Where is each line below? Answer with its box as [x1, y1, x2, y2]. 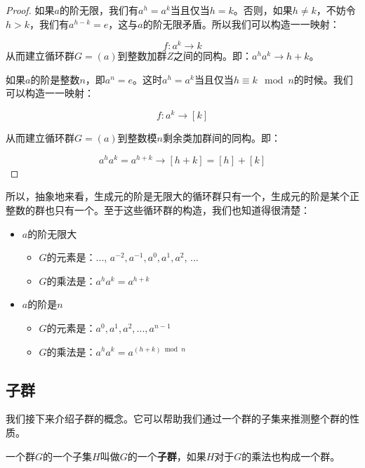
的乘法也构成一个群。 [241, 448, 340, 463]
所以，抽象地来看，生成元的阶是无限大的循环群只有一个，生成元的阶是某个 [6, 189, 350, 203]
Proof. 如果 [6, 3, 55, 17]
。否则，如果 [233, 3, 293, 17]
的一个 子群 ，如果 [127, 448, 206, 463]
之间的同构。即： [173, 48, 253, 63]
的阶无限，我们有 [59, 3, 138, 17]
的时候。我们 [293, 72, 353, 86]
